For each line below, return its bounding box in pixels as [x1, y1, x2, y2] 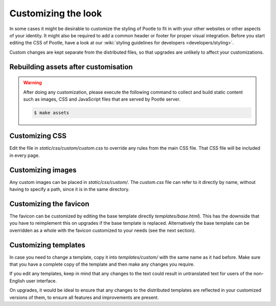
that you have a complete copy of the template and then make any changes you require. [9, 261, 195, 268]
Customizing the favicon [9, 199, 89, 208]
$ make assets [34, 110, 70, 115]
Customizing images [9, 166, 77, 174]
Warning [23, 80, 42, 86]
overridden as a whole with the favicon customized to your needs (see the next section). [9, 227, 196, 233]
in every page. [9, 152, 40, 158]
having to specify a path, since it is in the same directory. [9, 186, 130, 193]
